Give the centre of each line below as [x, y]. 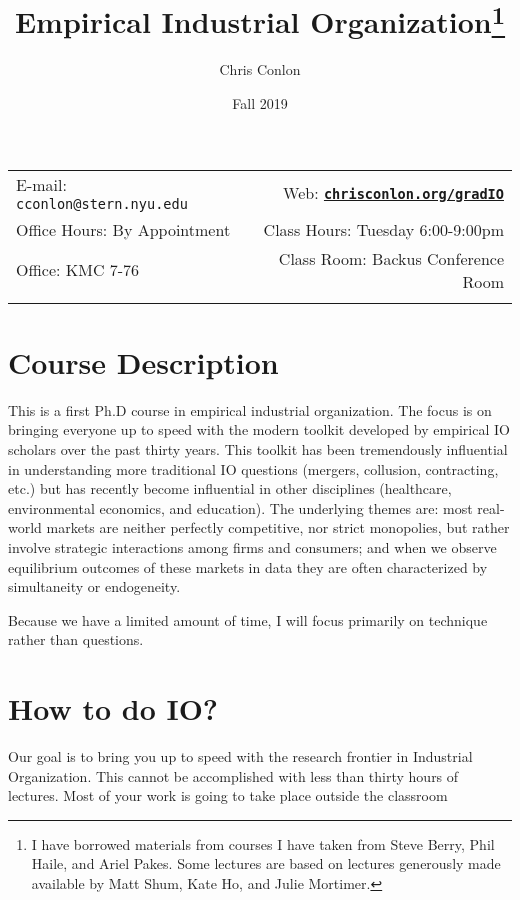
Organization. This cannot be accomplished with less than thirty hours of [233, 775]
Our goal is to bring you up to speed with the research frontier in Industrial [240, 756]
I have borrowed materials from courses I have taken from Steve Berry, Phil [263, 843]
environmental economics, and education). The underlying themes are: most [240, 507]
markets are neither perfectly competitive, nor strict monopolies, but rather [278, 527]
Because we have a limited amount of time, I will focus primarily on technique [248, 619]
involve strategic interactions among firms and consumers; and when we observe [252, 546]
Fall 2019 [260, 103]
